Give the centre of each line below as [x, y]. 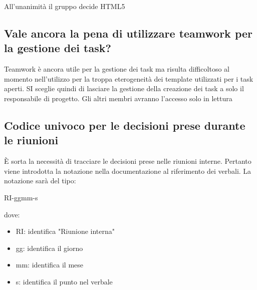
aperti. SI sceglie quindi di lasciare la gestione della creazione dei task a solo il [124, 88]
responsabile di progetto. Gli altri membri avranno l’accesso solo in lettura [118, 98]
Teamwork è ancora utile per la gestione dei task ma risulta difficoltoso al [117, 69]
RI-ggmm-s [21, 197]
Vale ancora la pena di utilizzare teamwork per [128, 33]
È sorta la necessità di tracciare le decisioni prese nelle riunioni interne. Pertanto [128, 161]
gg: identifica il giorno [49, 248]
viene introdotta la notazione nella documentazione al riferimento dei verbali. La [128, 171]
